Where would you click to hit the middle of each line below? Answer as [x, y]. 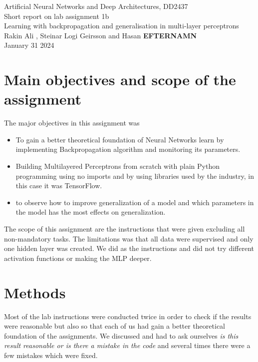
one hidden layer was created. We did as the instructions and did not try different [129, 248]
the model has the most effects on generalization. [91, 212]
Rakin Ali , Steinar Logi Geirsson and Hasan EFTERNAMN [101, 35]
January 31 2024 [29, 45]
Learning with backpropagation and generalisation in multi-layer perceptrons [122, 26]
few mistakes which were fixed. [51, 355]
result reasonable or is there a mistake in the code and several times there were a [127, 345]
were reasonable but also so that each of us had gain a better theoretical [115, 326]
